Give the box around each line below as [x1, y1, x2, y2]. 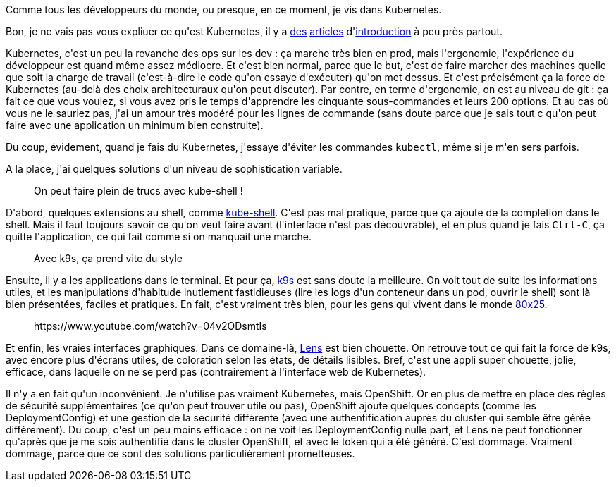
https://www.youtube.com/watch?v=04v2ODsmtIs [34, 320, 267, 332]
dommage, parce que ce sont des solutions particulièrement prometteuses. [6, 448, 355, 460]
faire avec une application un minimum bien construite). [6, 119, 264, 131]
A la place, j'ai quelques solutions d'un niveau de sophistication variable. [6, 163, 343, 175]
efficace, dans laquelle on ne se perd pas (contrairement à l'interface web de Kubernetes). [6, 366, 426, 378]
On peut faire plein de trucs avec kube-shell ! [34, 185, 243, 197]
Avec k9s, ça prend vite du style [34, 252, 183, 264]
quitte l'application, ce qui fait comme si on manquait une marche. [6, 230, 312, 242]
